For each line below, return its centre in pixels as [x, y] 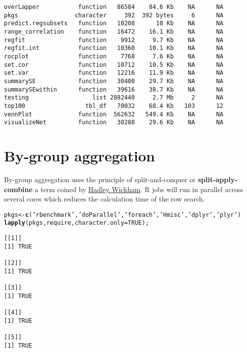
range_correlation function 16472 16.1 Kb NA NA [114, 31]
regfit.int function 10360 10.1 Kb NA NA [114, 48]
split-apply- [218, 179]
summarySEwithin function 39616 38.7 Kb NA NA [114, 89]
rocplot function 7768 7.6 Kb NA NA [114, 56]
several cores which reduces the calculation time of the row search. [104, 199]
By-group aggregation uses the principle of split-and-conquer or [100, 179]
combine [18, 189]
